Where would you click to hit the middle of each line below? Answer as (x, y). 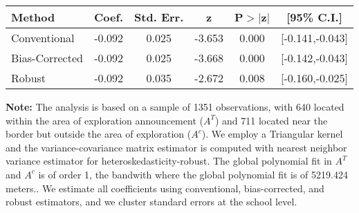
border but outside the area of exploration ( (99, 134)
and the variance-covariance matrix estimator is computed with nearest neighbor (176, 147)
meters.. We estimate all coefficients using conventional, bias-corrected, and (165, 188)
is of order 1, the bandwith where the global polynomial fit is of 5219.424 (193, 174)
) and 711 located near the (271, 120)
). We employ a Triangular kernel (272, 134)
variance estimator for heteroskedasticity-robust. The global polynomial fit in (169, 161)
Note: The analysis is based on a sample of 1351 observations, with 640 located (175, 106)
